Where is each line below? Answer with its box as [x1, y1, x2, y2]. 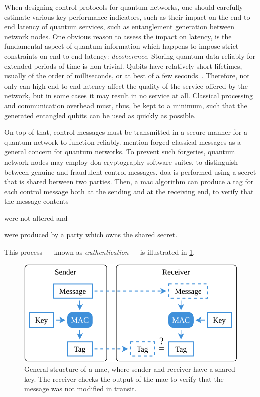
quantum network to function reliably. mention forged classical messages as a [4, 136, 241, 147]
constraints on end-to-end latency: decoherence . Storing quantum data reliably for [4, 50, 255, 61]
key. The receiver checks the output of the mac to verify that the [24, 373, 224, 384]
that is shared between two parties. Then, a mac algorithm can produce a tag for [4, 176, 254, 187]
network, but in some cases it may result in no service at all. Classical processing [4, 90, 253, 101]
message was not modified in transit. [24, 383, 137, 394]
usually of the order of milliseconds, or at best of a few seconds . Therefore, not [4, 70, 250, 81]
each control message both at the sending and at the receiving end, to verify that [4, 186, 254, 196]
